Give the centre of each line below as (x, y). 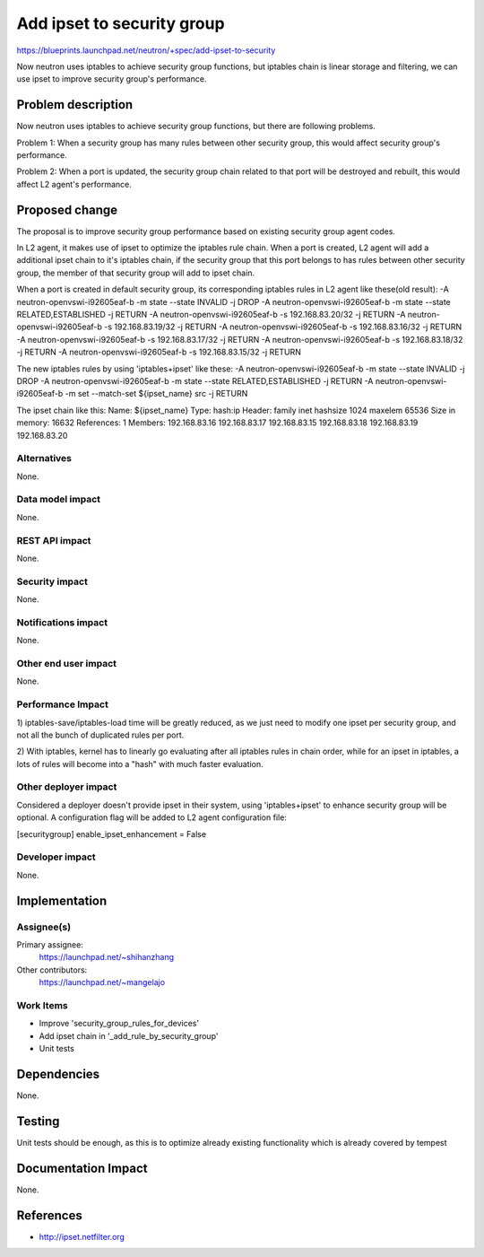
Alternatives (44, 458)
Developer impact (56, 857)
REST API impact (54, 540)
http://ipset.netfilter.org (82, 1236)
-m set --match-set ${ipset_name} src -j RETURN (156, 394)
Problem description (75, 105)
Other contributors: (52, 970)
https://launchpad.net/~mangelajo (102, 982)
